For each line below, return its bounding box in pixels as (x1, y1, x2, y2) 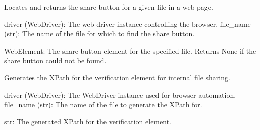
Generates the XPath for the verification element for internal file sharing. (4, 72, 230, 82)
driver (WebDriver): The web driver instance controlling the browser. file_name (4, 18, 251, 29)
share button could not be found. (4, 55, 107, 66)
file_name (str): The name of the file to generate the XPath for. (4, 99, 202, 110)
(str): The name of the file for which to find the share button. (4, 28, 195, 39)
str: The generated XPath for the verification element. (4, 116, 171, 126)
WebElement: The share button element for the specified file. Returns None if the (4, 45, 256, 56)
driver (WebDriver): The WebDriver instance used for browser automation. (4, 89, 236, 100)
